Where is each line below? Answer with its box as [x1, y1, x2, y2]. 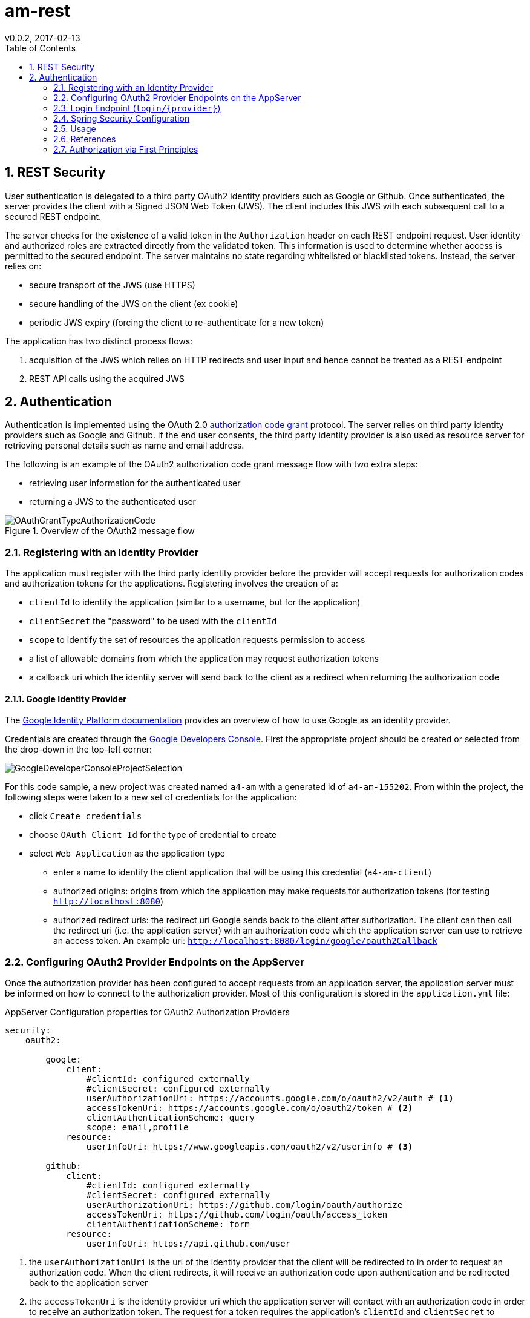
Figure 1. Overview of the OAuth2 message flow [5, 526, 195, 536]
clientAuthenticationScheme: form [86, 1219, 250, 1230]
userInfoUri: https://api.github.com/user [86, 1239, 291, 1249]
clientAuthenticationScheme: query [86, 1113, 255, 1123]
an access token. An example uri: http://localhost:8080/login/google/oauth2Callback [53, 935, 438, 946]
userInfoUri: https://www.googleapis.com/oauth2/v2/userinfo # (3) [86, 1142, 413, 1152]
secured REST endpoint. [5, 211, 102, 222]
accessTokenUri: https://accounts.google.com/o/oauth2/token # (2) [86, 1103, 413, 1113]
